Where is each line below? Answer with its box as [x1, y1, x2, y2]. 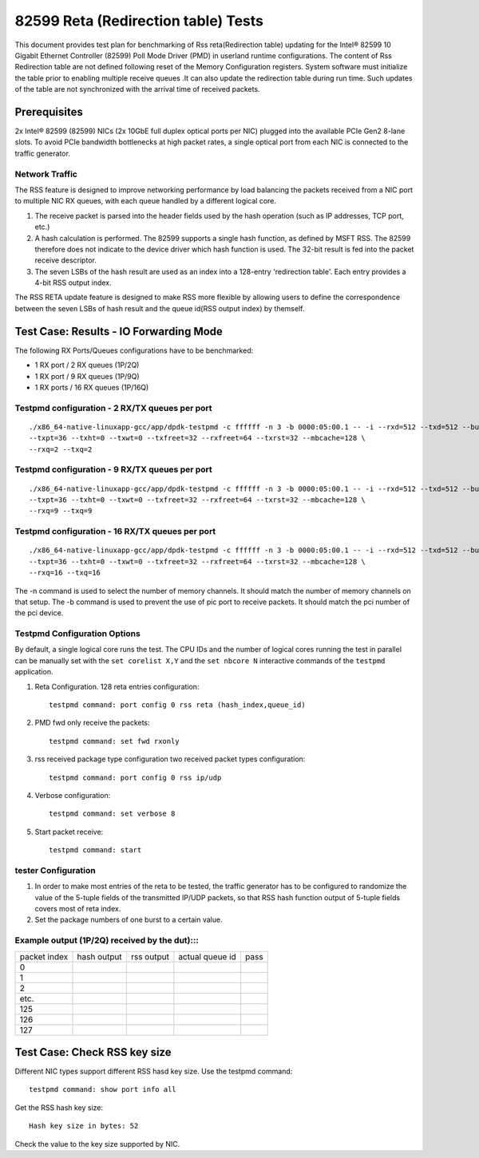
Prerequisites [14, 105, 83, 119]
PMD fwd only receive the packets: [34, 718, 151, 728]
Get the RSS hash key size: [14, 1102, 104, 1113]
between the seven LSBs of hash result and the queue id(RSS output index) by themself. [14, 303, 305, 313]
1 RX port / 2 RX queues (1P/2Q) [34, 360, 140, 370]
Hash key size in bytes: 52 [29, 1121, 139, 1131]
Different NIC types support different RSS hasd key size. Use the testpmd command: [14, 1066, 293, 1077]
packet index [19, 951, 69, 962]
